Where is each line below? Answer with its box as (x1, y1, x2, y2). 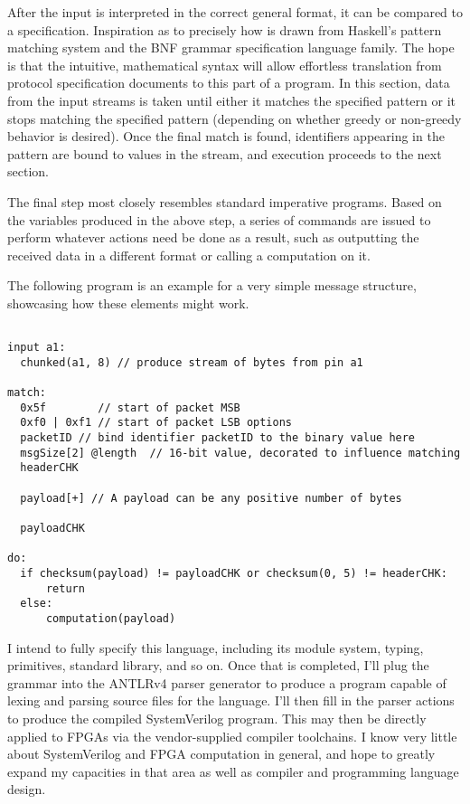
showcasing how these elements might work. (7, 293, 249, 312)
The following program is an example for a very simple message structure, (7, 276, 417, 295)
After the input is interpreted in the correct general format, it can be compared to (7, 3, 463, 21)
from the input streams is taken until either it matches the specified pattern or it (7, 90, 456, 109)
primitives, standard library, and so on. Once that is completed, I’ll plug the (7, 656, 429, 675)
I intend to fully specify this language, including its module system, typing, (7, 638, 424, 657)
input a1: (7, 341, 66, 355)
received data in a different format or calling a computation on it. (7, 245, 371, 264)
